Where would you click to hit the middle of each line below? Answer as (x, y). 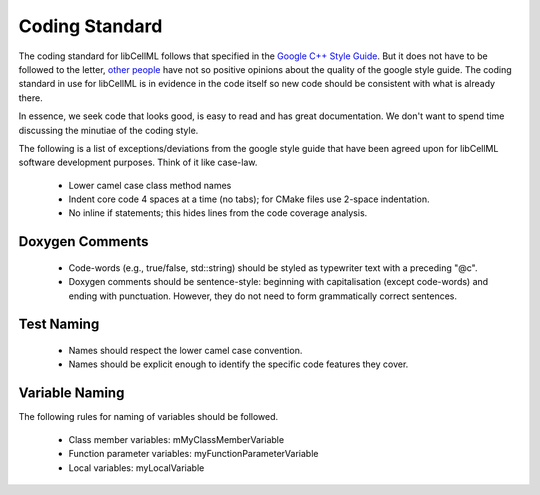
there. (31, 97)
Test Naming (59, 324)
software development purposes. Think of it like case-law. (138, 162)
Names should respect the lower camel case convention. (185, 351)
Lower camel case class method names (150, 185)
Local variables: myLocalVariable (136, 467)
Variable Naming (71, 393)
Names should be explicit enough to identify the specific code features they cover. (238, 364)
